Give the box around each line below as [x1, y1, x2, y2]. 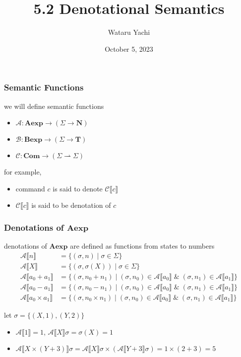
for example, [4, 167, 42, 177]
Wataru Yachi [108, 27, 150, 37]
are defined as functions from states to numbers [70, 241, 215, 251]
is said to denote [53, 183, 103, 193]
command [15, 183, 45, 193]
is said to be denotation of [31, 200, 111, 210]
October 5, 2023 [105, 43, 153, 54]
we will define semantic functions [4, 100, 104, 111]
